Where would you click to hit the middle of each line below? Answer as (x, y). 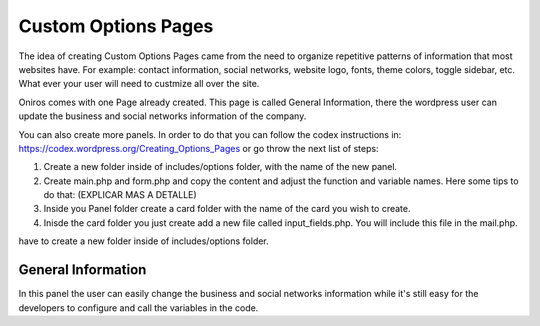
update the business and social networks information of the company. (162, 116)
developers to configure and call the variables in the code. (138, 307)
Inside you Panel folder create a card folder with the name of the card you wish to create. (227, 209)
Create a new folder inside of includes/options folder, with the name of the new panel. (220, 167)
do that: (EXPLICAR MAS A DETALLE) (120, 195)
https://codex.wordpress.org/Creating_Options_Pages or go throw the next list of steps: (198, 148)
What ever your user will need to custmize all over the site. (139, 84)
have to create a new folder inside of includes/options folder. (143, 241)
